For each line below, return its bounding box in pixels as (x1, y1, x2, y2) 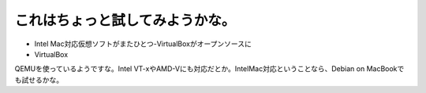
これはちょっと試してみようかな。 (14, 12, 236, 29)
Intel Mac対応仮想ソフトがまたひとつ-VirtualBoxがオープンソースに (34, 39, 252, 48)
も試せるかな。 (14, 75, 63, 84)
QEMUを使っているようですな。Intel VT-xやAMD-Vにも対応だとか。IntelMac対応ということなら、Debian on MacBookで (14, 64, 405, 73)
